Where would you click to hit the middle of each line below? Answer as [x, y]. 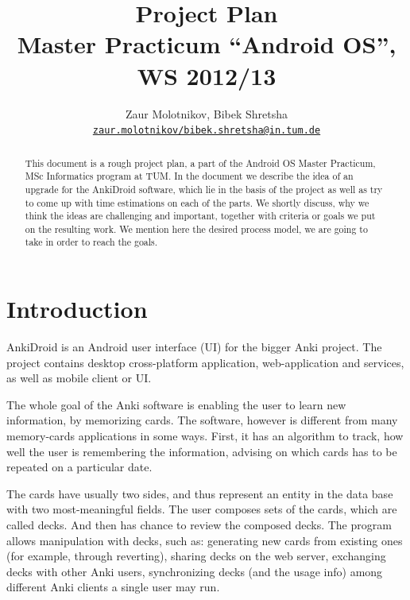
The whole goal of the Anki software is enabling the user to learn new [176, 404]
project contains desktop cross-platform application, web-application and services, [205, 362]
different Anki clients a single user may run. [113, 587]
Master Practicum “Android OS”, [207, 44]
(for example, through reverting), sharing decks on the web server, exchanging [196, 556]
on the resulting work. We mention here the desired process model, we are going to [196, 228]
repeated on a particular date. [79, 467]
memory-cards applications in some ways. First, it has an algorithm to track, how [205, 436]
